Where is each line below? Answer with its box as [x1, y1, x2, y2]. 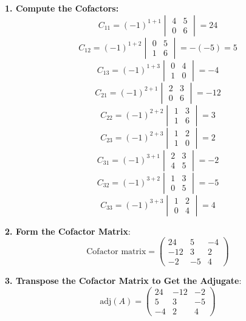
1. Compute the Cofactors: [5, 2, 119, 14]
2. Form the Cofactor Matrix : [5, 224, 131, 237]
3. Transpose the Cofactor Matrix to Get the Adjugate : [5, 274, 242, 287]
